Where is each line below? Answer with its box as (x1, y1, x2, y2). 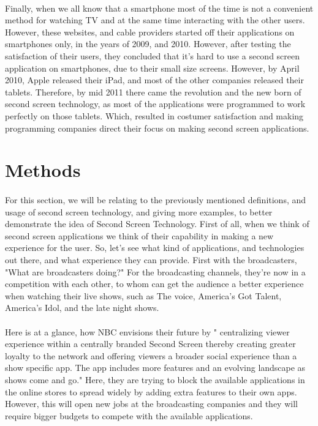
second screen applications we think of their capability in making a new (5, 229, 274, 242)
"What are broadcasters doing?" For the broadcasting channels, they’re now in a (5, 265, 306, 278)
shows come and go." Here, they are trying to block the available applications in (5, 373, 305, 386)
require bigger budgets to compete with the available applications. (5, 409, 253, 422)
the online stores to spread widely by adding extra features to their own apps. (5, 385, 297, 398)
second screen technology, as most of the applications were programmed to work (5, 97, 306, 110)
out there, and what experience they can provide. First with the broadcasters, (5, 253, 297, 266)
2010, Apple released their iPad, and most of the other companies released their (5, 73, 304, 86)
